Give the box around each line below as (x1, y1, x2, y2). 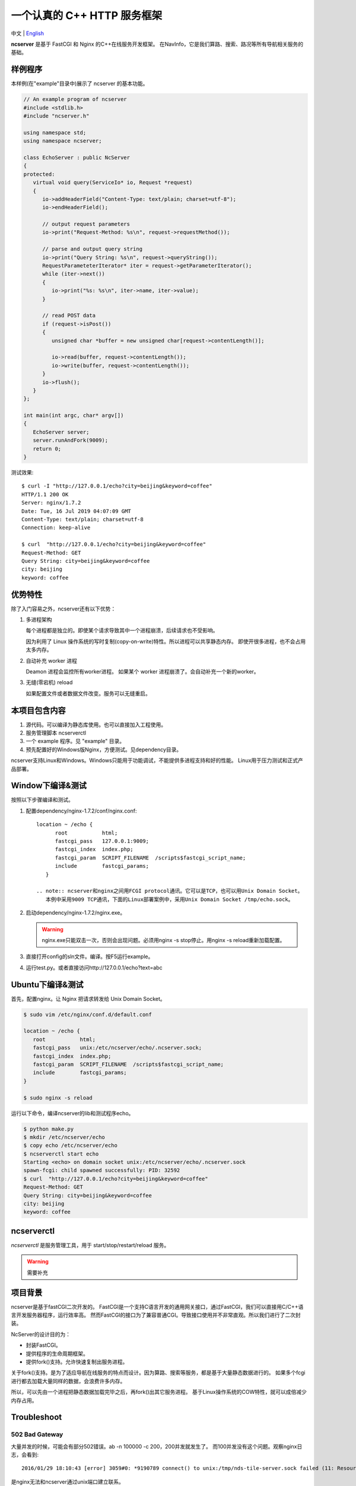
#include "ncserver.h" (23, 113, 90, 119)
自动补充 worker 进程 (26, 657, 77, 664)
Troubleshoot (11, 1412, 62, 1422)
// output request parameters (42, 221, 131, 228)
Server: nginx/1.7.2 (21, 499, 81, 506)
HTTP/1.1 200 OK (21, 491, 69, 498)
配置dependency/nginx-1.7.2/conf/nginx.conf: (26, 807, 137, 814)
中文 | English (11, 30, 44, 37)
